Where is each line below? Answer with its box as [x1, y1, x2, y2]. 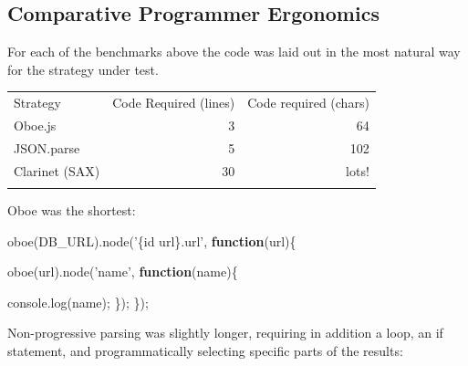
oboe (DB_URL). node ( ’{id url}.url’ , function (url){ [7, 231, 296, 250]
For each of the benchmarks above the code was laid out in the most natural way [7, 42, 461, 61]
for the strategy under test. [7, 59, 159, 78]
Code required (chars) [247, 93, 369, 112]
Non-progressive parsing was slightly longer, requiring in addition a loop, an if [7, 323, 443, 342]
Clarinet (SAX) [14, 161, 100, 180]
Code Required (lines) [112, 93, 235, 112]
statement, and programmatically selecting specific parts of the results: [7, 340, 403, 360]
